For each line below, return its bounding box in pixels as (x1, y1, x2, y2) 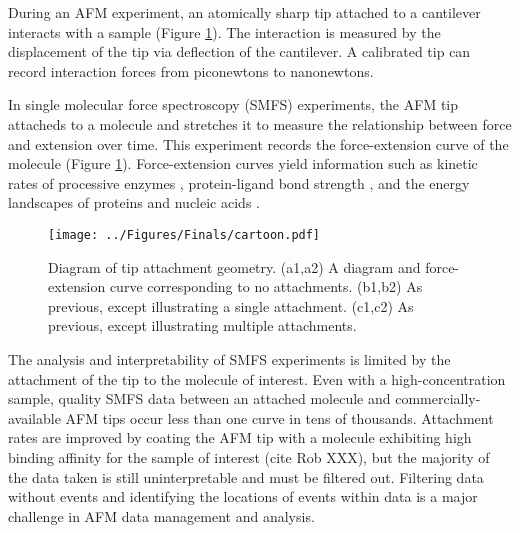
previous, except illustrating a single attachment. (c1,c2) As (48, 295, 414, 316)
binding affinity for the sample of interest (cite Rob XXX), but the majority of (8, 446, 490, 467)
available (8, 407, 61, 428)
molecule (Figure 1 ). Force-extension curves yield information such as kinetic (8, 153, 478, 174)
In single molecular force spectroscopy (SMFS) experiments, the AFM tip (8, 94, 459, 115)
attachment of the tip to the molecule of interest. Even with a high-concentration (8, 368, 506, 389)
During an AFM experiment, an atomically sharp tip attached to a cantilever (8, 2, 481, 22)
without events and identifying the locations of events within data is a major (8, 486, 478, 507)
